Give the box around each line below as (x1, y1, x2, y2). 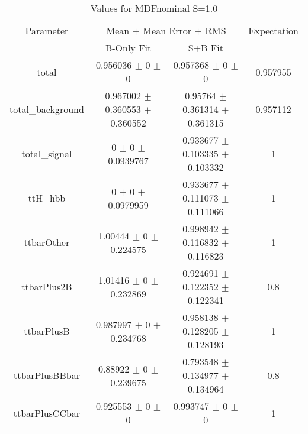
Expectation (248, 24, 299, 37)
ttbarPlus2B (21, 280, 72, 293)
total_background (9, 102, 84, 116)
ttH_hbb (28, 191, 66, 205)
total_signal (21, 147, 72, 160)
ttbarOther (24, 235, 70, 249)
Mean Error (143, 24, 192, 37)
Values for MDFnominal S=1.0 (90, 1, 218, 15)
